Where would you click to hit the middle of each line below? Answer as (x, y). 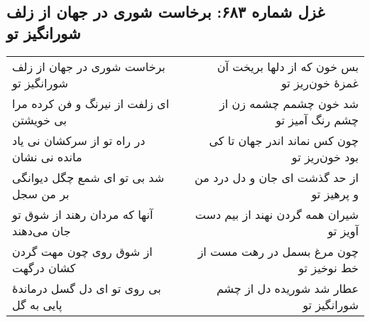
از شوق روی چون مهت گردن (82, 251)
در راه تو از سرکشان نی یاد (79, 140)
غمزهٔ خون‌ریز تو (320, 82)
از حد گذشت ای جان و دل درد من (277, 177)
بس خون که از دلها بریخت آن (288, 66)
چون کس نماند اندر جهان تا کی (284, 140)
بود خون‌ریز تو (325, 156)
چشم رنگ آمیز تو (317, 119)
